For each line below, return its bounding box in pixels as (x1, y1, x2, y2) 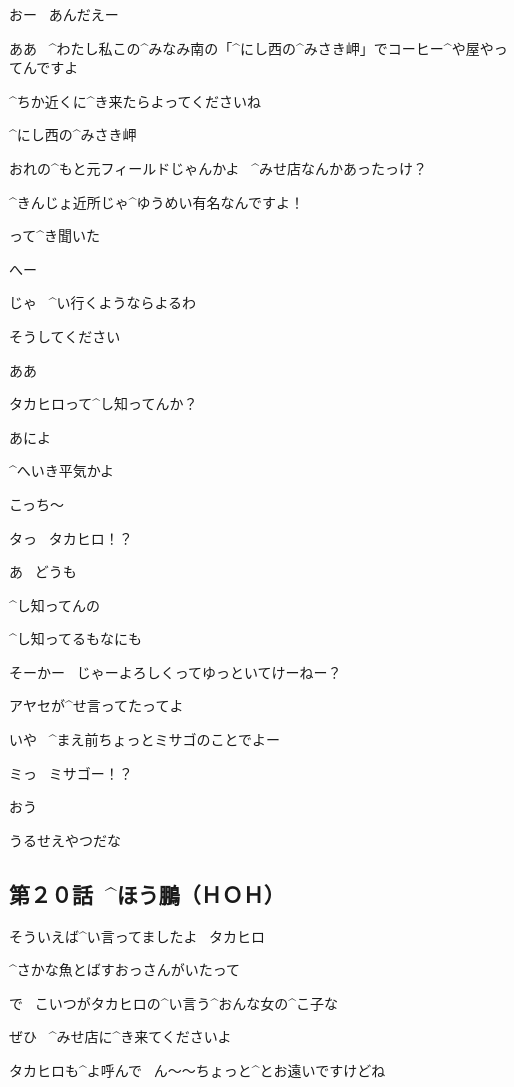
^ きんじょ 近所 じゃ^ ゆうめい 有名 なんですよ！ (9, 191, 304, 212)
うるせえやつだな (9, 829, 121, 850)
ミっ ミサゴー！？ (9, 762, 133, 783)
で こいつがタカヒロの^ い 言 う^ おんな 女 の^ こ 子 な (9, 992, 339, 1013)
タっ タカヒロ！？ (9, 527, 133, 548)
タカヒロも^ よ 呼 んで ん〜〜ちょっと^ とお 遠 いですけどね (9, 1060, 386, 1081)
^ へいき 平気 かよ (9, 460, 115, 481)
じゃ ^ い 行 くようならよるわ (9, 292, 197, 313)
